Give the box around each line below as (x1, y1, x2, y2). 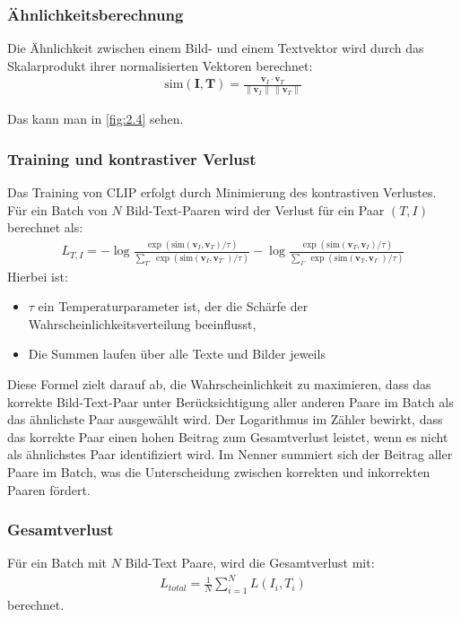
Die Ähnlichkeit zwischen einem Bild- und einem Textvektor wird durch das (7, 39, 424, 57)
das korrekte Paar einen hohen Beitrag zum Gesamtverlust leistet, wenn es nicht (7, 427, 448, 446)
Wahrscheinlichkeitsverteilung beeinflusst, (28, 314, 257, 333)
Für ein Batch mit (7, 553, 107, 572)
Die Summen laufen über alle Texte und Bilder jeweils (28, 344, 326, 363)
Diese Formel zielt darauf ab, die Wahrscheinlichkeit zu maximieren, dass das (7, 374, 431, 393)
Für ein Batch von (7, 200, 108, 219)
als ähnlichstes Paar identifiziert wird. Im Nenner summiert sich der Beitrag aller (7, 445, 453, 464)
